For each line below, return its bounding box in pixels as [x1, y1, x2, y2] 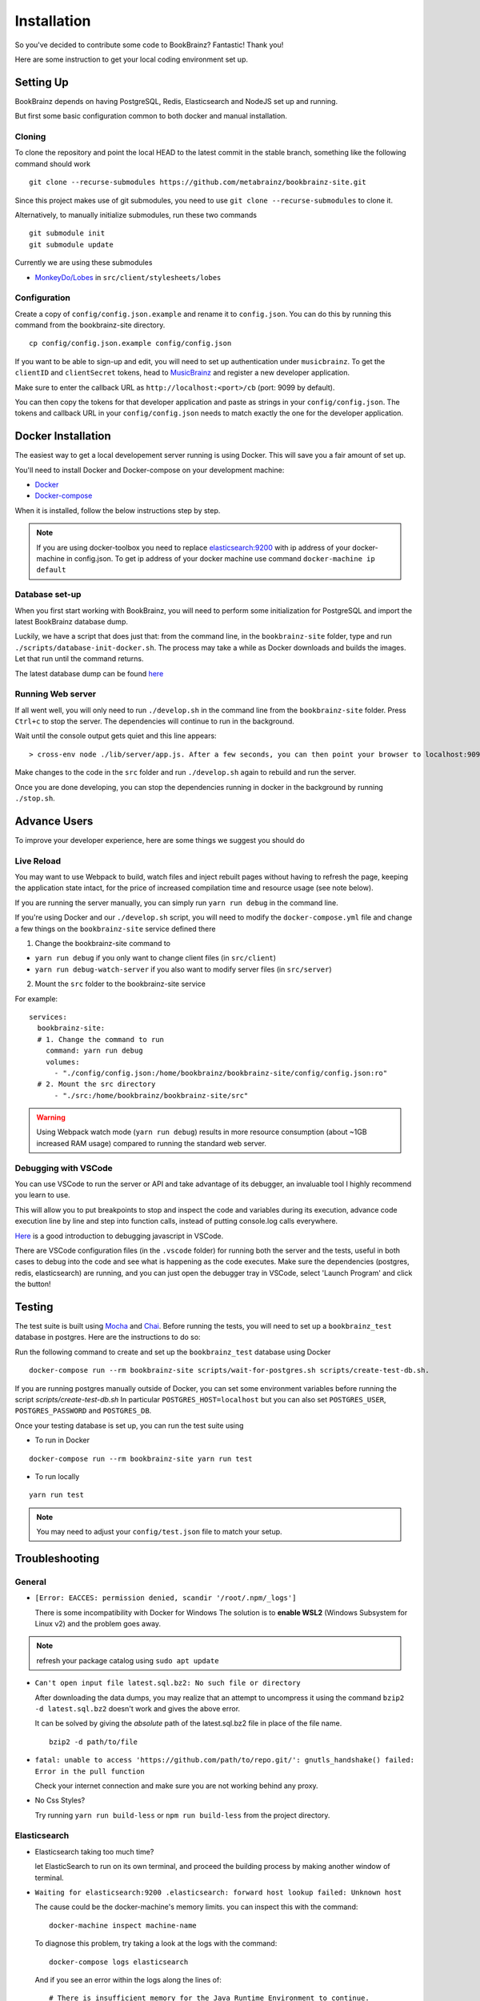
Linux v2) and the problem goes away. [34, 1619, 162, 1629]
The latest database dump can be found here [14, 668, 164, 678]
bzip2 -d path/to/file [49, 1737, 138, 1746]
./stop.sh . [14, 793, 55, 803]
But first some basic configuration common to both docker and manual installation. [14, 111, 288, 121]
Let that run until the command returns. [14, 654, 144, 664]
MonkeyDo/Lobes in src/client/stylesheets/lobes [34, 272, 222, 282]
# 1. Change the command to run [37, 1035, 164, 1044]
